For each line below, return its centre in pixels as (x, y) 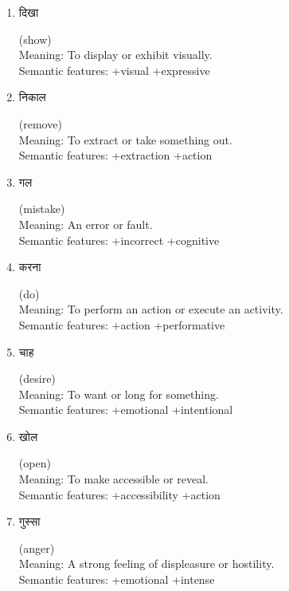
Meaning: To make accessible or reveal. (113, 479)
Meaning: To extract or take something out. (125, 139)
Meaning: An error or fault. (86, 224)
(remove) (40, 123)
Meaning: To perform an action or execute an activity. (151, 309)
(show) (35, 39)
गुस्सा (29, 521)
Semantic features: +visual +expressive (114, 70)
